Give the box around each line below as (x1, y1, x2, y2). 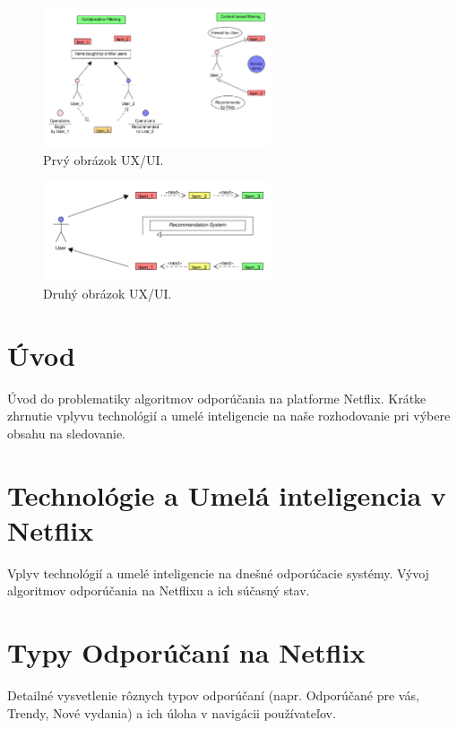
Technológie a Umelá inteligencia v (7, 476, 446, 513)
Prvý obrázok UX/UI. (43, 150, 164, 169)
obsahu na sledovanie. (7, 423, 125, 442)
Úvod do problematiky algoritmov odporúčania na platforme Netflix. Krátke (7, 388, 427, 407)
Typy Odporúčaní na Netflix (7, 634, 366, 671)
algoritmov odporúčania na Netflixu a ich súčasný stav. (7, 581, 310, 600)
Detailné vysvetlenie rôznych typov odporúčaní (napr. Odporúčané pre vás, (7, 686, 419, 705)
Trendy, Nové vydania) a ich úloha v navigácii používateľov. (7, 703, 336, 722)
